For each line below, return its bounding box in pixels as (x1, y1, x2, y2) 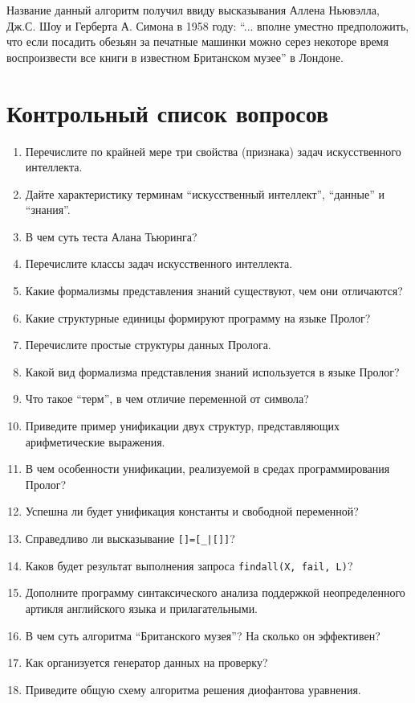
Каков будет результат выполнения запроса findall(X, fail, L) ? (25, 557, 353, 573)
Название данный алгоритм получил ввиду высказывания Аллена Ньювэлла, (6, 2, 380, 18)
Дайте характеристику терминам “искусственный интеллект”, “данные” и (25, 185, 384, 202)
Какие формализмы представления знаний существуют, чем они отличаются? (25, 282, 403, 299)
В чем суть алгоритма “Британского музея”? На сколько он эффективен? (25, 627, 380, 643)
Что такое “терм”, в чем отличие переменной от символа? (25, 390, 309, 407)
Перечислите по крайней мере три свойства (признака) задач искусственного (25, 142, 401, 159)
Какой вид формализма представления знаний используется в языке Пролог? (25, 363, 400, 380)
